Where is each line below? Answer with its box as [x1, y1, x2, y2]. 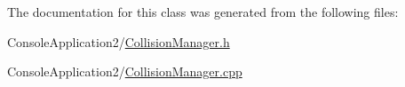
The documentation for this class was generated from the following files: [7, 3, 399, 20]
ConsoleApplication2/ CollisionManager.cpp [7, 62, 242, 81]
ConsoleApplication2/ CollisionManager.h [7, 32, 230, 51]
